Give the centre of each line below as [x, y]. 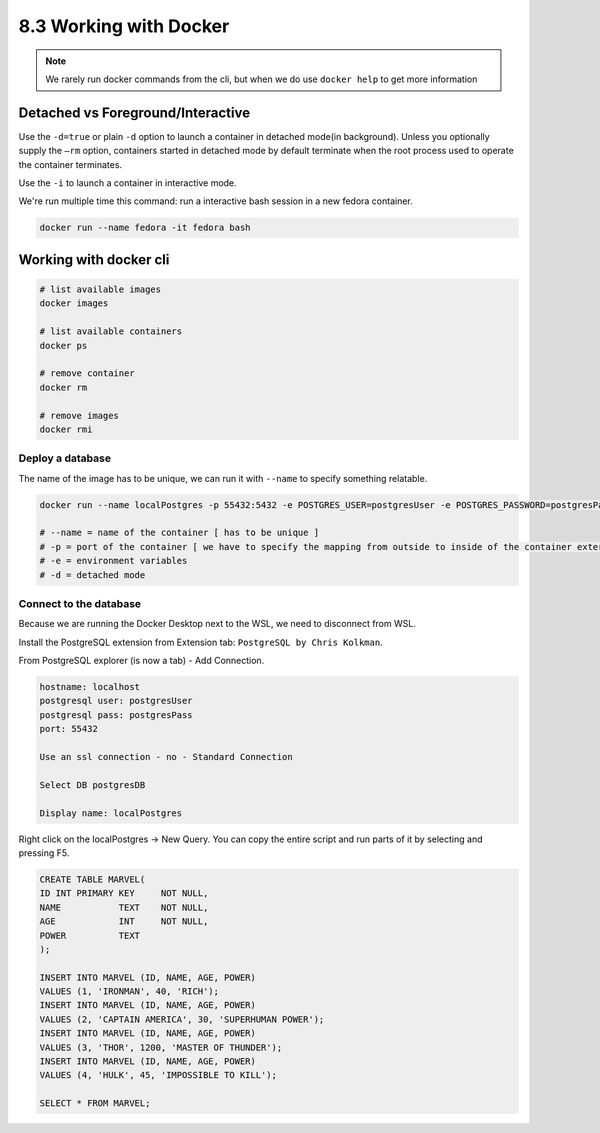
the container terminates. [70, 164]
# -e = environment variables [113, 561]
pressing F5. [44, 852]
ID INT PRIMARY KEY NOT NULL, [124, 893]
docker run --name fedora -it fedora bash [145, 228]
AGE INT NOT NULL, [124, 921]
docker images [74, 303]
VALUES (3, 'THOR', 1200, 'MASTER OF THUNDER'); [161, 1047]
